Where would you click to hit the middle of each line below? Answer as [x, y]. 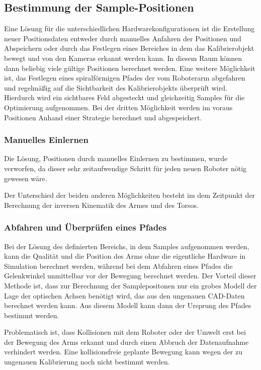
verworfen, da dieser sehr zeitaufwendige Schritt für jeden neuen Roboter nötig [125, 168]
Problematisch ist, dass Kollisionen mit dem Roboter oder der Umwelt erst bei [125, 332]
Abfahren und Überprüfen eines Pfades [85, 227]
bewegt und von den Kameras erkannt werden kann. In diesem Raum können [123, 58]
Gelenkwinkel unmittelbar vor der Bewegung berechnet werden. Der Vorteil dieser [130, 276]
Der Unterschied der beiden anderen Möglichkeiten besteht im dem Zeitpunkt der [130, 195]
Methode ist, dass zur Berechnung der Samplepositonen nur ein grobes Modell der [130, 285]
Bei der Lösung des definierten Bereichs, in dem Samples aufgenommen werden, [127, 246]
